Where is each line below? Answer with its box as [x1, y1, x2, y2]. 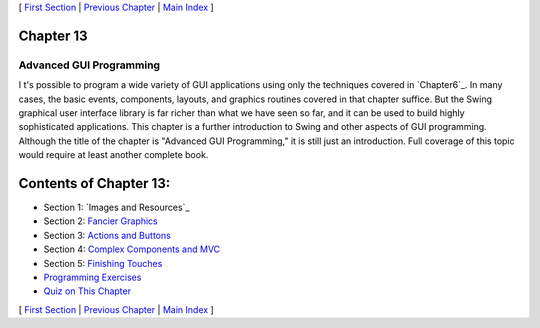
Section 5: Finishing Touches [43, 257, 163, 269]
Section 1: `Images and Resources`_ [43, 201, 190, 214]
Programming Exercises [43, 271, 142, 283]
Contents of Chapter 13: [18, 175, 171, 192]
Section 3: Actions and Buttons [43, 229, 172, 241]
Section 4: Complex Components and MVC [43, 243, 221, 255]
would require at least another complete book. [18, 149, 209, 161]
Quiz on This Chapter [43, 285, 132, 297]
